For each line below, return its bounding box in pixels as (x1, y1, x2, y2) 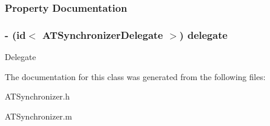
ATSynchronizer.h (5, 90, 70, 102)
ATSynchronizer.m (5, 110, 72, 122)
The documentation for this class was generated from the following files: (5, 70, 266, 82)
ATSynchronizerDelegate (42, 27, 163, 42)
